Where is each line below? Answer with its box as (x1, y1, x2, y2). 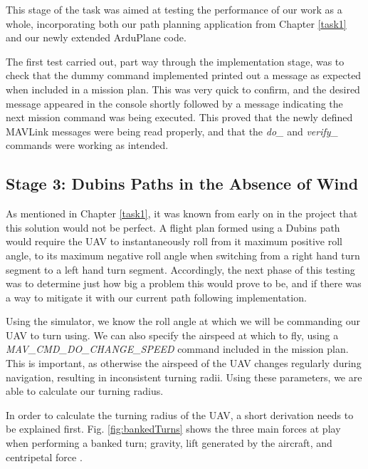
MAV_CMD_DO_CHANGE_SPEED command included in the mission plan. (6, 341, 349, 356)
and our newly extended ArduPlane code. (6, 30, 186, 45)
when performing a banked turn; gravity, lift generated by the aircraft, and (6, 435, 332, 450)
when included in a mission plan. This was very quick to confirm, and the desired (6, 81, 360, 96)
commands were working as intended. (6, 138, 169, 153)
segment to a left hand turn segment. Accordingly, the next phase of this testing (6, 262, 355, 277)
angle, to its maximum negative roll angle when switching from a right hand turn (6, 247, 360, 262)
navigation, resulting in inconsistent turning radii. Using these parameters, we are (6, 369, 362, 384)
